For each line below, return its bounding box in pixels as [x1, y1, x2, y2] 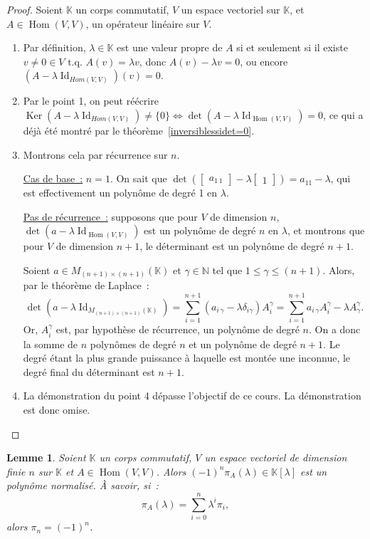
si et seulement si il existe [236, 40, 348, 55]
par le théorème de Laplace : [23, 278, 149, 293]
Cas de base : [23, 171, 83, 186]
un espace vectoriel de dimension [204, 450, 347, 465]
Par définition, [23, 40, 86, 55]
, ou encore [240, 53, 288, 68]
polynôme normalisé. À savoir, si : [6, 478, 159, 493]
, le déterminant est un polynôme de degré [139, 239, 324, 253]
